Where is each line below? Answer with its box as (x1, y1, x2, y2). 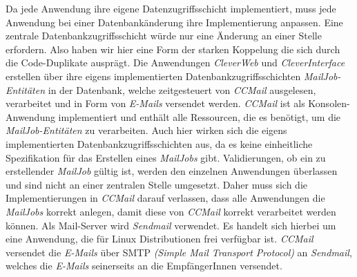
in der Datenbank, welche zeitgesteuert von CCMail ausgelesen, (48, 82, 316, 97)
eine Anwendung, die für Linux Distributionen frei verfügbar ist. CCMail (6, 231, 313, 246)
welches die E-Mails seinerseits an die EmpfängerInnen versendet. (6, 258, 282, 273)
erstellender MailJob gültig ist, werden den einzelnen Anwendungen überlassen (6, 164, 338, 178)
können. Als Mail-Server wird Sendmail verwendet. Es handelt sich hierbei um (6, 218, 336, 232)
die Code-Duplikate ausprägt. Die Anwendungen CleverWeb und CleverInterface (6, 55, 345, 70)
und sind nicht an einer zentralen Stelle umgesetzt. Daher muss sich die (6, 177, 307, 191)
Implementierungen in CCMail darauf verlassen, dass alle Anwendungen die (6, 191, 325, 205)
